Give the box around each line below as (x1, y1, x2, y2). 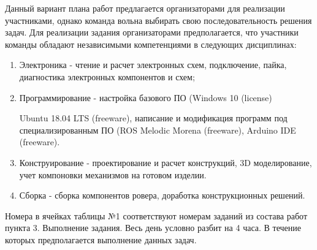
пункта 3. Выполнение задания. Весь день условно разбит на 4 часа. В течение (5, 221, 301, 234)
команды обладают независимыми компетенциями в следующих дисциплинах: (5, 37, 297, 50)
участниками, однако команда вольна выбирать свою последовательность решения (5, 13, 312, 26)
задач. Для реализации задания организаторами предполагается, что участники (5, 26, 299, 39)
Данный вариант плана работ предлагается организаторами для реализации (5, 2, 285, 14)
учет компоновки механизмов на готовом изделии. (19, 168, 207, 181)
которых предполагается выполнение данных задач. (5, 233, 197, 246)
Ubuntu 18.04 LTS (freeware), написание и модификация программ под (19, 112, 288, 124)
